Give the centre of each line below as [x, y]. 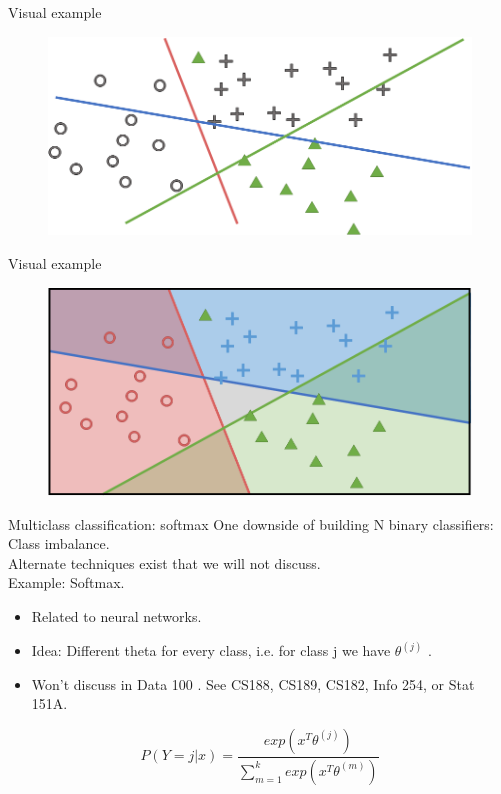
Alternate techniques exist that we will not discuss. [164, 562]
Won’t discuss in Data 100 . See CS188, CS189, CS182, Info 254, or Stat [253, 683]
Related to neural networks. [116, 616]
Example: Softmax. [66, 582]
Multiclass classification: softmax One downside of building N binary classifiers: [251, 523]
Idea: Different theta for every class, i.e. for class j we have [211, 650]
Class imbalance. [59, 543]
